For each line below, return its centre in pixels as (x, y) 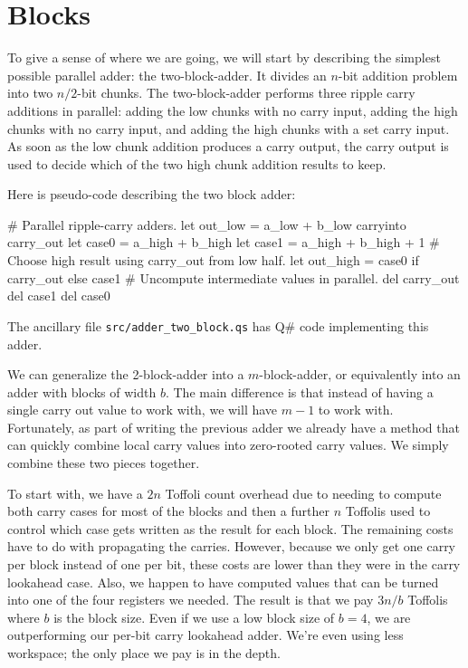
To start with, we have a (75, 493)
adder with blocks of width (82, 391)
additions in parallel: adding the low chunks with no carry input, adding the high (233, 110)
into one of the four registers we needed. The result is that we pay (191, 600)
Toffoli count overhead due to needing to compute (303, 493)
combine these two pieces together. (104, 463)
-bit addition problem (398, 75)
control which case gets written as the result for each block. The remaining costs (230, 528)
